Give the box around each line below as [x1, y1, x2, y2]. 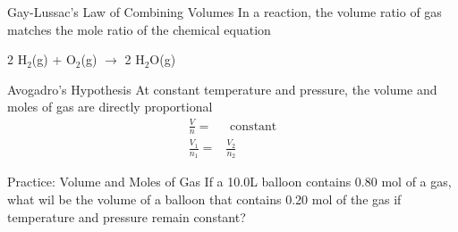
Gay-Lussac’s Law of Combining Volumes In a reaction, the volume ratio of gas [7, 3, 442, 21]
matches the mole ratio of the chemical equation [7, 20, 271, 38]
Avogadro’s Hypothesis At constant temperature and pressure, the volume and [7, 79, 437, 98]
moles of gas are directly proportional [7, 97, 213, 116]
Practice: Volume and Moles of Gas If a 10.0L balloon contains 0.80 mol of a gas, [7, 172, 452, 191]
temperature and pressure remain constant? [7, 207, 246, 226]
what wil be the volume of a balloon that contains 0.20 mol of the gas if [7, 189, 402, 208]
